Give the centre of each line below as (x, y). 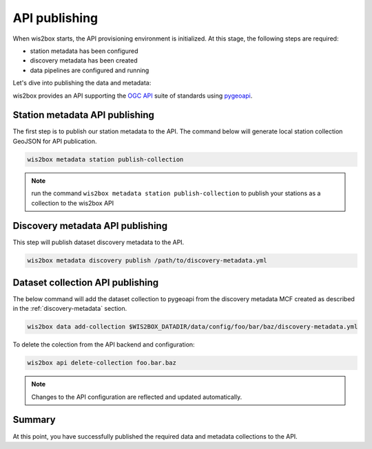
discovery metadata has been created (84, 61)
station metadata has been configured (84, 51)
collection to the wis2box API (73, 203)
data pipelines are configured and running (90, 70)
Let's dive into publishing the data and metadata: (82, 83)
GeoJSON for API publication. (55, 141)
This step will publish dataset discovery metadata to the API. (99, 242)
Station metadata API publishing (84, 115)
